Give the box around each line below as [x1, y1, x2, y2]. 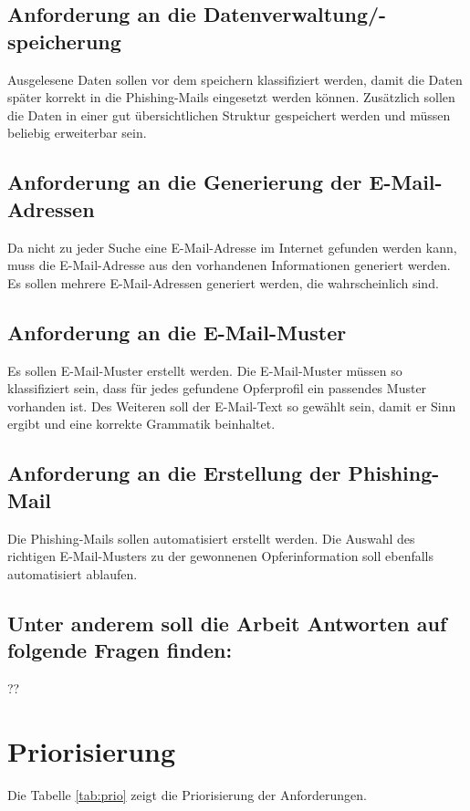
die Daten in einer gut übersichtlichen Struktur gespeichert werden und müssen [7, 105, 451, 124]
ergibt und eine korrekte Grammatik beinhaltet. [7, 414, 276, 433]
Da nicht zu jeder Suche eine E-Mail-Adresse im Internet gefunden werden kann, [7, 237, 457, 256]
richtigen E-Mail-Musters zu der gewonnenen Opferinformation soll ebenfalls [7, 546, 434, 566]
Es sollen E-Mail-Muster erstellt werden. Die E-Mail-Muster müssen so [7, 360, 402, 380]
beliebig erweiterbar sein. [7, 123, 147, 142]
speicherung [7, 26, 121, 55]
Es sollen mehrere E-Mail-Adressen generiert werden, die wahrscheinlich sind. [7, 273, 439, 292]
